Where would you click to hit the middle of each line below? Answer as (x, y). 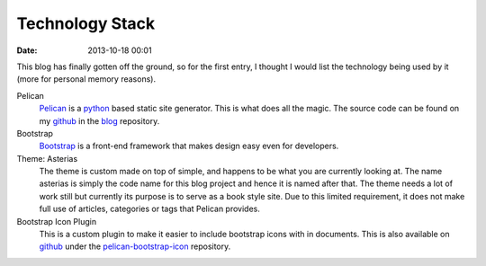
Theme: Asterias (47, 158)
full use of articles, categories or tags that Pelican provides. (149, 209)
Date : (27, 50)
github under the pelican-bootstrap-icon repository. (135, 246)
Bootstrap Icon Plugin (57, 221)
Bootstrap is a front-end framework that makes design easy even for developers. (189, 146)
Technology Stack (86, 23)
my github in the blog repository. (99, 120)
